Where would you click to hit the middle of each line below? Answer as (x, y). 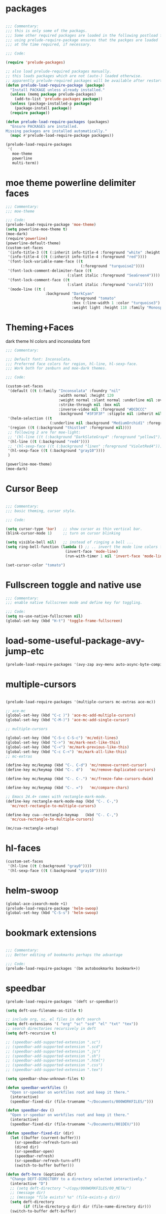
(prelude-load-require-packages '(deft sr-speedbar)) (62, 1002)
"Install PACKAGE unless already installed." (58, 90)
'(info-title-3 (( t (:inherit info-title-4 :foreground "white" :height (84, 252)
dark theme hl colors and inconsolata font (48, 341)
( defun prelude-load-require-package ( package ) (55, 85)
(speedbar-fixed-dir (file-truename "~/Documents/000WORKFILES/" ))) (82, 1102)
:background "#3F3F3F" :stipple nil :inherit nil (110, 414)
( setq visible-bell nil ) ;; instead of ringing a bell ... (70, 542)
